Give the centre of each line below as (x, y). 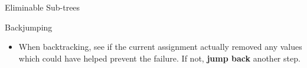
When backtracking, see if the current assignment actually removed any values (160, 47)
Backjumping (29, 27)
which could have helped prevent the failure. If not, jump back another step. (159, 58)
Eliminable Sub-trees (43, 7)
